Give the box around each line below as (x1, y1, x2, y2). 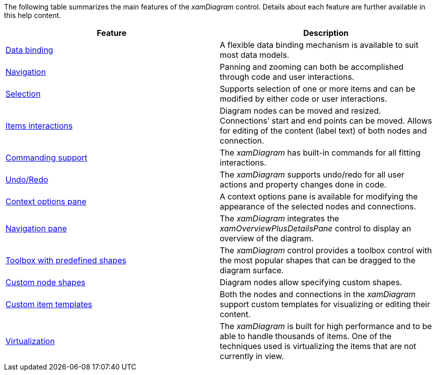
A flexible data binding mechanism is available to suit (220, 40, 419, 50)
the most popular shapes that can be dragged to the (220, 255, 416, 265)
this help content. (4, 11, 61, 19)
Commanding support (5, 153, 87, 163)
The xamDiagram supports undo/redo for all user (220, 170, 405, 180)
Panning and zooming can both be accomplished (220, 62, 404, 72)
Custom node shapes (5, 277, 85, 287)
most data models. (220, 50, 290, 60)
